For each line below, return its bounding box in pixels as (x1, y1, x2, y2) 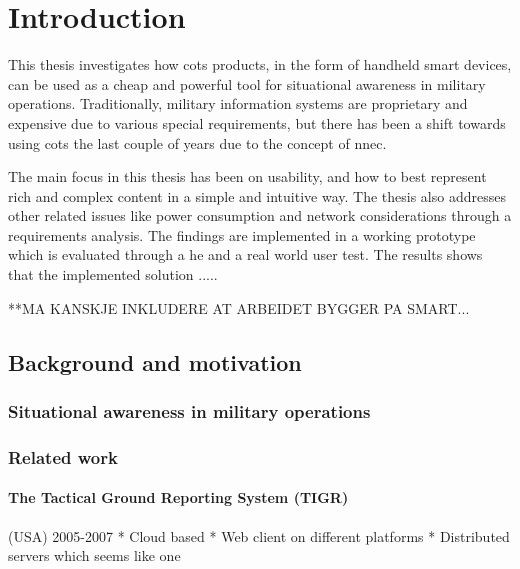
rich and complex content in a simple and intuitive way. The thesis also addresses (8, 185, 506, 206)
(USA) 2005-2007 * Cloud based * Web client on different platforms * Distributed (8, 525, 510, 546)
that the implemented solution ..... (8, 264, 218, 285)
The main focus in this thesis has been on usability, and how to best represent (8, 166, 487, 187)
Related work (8, 444, 118, 469)
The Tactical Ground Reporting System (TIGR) (8, 487, 349, 508)
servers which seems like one (8, 545, 181, 566)
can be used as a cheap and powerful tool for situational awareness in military (8, 73, 486, 94)
